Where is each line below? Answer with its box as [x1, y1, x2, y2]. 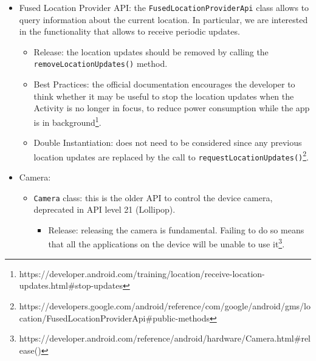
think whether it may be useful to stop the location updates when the [33, 89, 294, 102]
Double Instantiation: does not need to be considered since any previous [33, 136, 302, 149]
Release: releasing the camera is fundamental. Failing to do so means [48, 223, 304, 236]
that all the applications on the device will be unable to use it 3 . [48, 236, 285, 250]
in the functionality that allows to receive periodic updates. [19, 25, 240, 38]
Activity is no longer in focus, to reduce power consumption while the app [33, 101, 310, 114]
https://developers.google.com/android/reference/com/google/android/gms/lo [19, 299, 311, 312]
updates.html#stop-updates [19, 279, 123, 292]
